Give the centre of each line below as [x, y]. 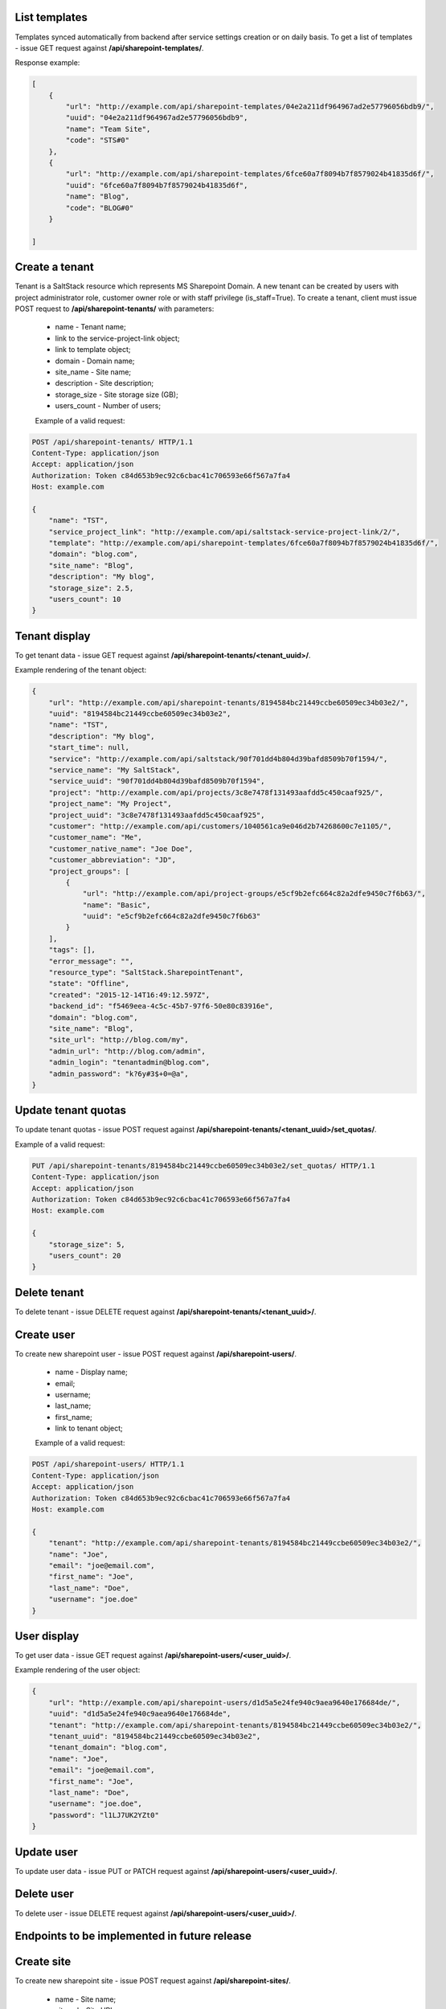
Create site [43, 1962]
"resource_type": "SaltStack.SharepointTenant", [146, 973]
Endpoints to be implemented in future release [133, 1936]
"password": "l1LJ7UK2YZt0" [104, 1815]
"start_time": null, [89, 748]
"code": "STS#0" [98, 140]
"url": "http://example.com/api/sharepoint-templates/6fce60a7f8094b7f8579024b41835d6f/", [250, 174]
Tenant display [53, 636]
